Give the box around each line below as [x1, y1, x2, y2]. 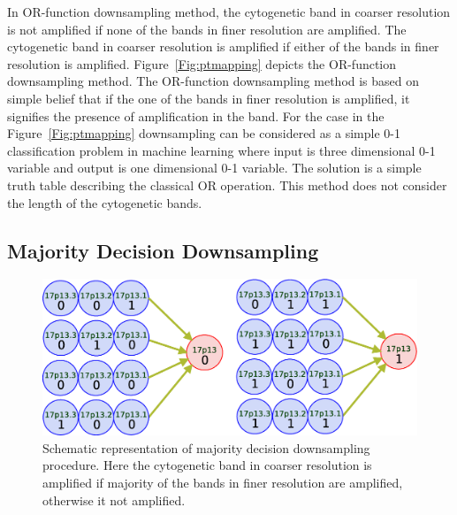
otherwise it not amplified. [42, 490, 186, 509]
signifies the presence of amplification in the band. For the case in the [7, 106, 385, 125]
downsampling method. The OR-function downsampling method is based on [7, 72, 420, 90]
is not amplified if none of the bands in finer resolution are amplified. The [7, 19, 407, 38]
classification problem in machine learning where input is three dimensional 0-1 [7, 141, 436, 159]
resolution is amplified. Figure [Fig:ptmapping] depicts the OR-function [7, 54, 397, 73]
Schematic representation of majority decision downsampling [42, 438, 370, 457]
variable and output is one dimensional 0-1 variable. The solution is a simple [7, 158, 422, 177]
